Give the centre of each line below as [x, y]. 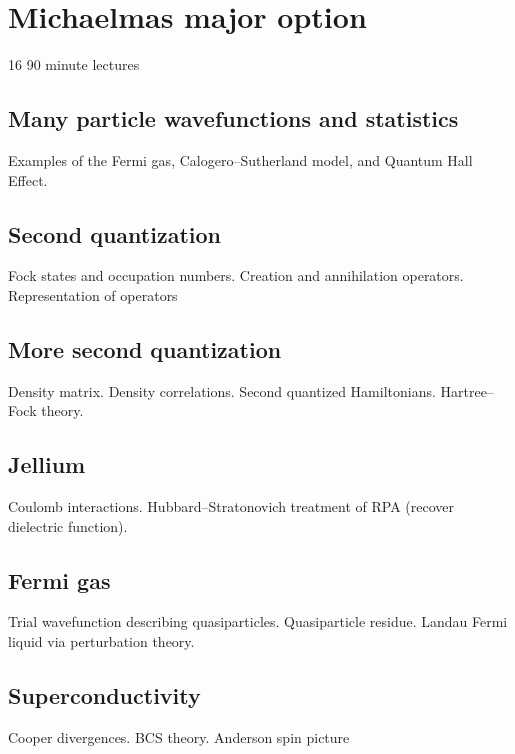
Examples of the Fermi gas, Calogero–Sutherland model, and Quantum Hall [240, 159]
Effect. [28, 179]
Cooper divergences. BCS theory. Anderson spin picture [179, 736]
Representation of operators [93, 294]
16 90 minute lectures [74, 64]
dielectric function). [68, 525]
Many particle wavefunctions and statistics [233, 118]
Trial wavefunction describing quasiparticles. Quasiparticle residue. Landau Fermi [258, 621]
